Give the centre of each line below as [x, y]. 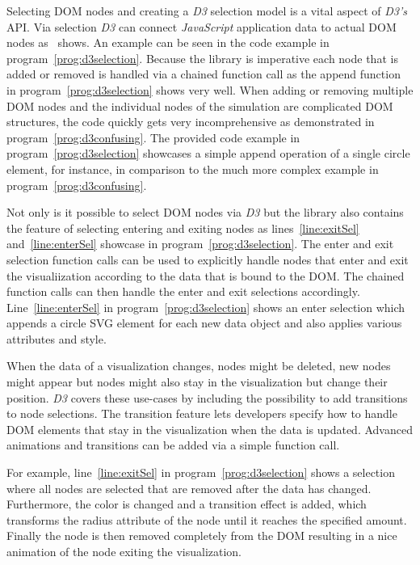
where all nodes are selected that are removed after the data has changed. [189, 488]
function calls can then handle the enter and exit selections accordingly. [183, 291]
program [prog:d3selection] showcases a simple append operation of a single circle [208, 153]
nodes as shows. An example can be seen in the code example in [168, 42]
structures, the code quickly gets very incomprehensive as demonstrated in [191, 122]
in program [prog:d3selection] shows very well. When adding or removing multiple [210, 89]
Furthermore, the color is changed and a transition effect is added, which [187, 504]
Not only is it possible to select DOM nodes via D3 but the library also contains [205, 212]
